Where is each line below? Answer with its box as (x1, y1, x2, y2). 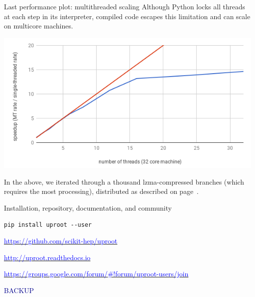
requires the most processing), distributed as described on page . (4, 186, 199, 196)
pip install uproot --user (4, 221, 92, 228)
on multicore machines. (4, 21, 73, 31)
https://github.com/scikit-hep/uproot (4, 236, 118, 246)
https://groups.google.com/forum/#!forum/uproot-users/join (4, 269, 189, 279)
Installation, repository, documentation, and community (4, 203, 172, 213)
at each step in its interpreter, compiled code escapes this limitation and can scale (4, 11, 251, 21)
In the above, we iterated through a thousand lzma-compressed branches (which (4, 176, 244, 187)
